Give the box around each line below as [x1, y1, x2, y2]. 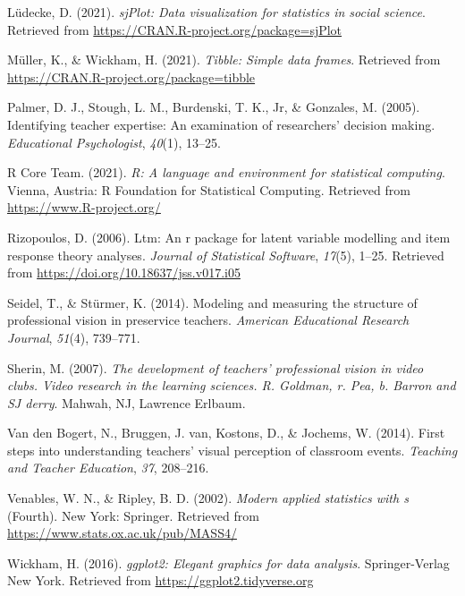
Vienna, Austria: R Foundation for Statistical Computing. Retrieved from [7, 180, 410, 199]
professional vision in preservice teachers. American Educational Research [7, 311, 410, 329]
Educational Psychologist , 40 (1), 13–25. [7, 132, 221, 151]
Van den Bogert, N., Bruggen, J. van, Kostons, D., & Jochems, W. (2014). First [7, 423, 445, 442]
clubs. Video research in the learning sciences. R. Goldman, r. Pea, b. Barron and [7, 376, 456, 395]
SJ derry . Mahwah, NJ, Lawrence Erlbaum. [7, 393, 246, 412]
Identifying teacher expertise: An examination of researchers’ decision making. [7, 115, 435, 133]
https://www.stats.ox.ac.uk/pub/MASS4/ [7, 524, 237, 542]
